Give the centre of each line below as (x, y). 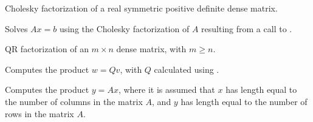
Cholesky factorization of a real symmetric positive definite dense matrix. (141, 8)
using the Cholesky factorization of (124, 28)
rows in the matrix (40, 113)
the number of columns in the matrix (74, 101)
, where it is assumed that (167, 90)
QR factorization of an (47, 49)
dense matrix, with (151, 49)
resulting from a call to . (247, 28)
